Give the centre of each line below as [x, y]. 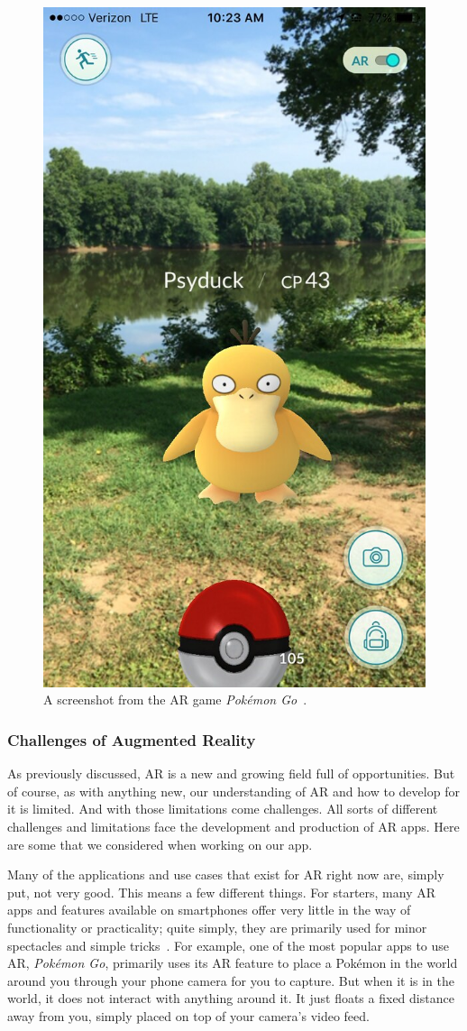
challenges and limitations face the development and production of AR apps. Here [233, 826]
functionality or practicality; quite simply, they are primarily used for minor [217, 927]
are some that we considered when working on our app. [160, 844]
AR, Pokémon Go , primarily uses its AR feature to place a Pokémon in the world [233, 963]
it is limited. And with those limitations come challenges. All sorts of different [223, 809]
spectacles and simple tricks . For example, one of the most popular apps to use [229, 945]
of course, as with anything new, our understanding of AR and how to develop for [233, 791]
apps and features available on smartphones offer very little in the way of [209, 910]
